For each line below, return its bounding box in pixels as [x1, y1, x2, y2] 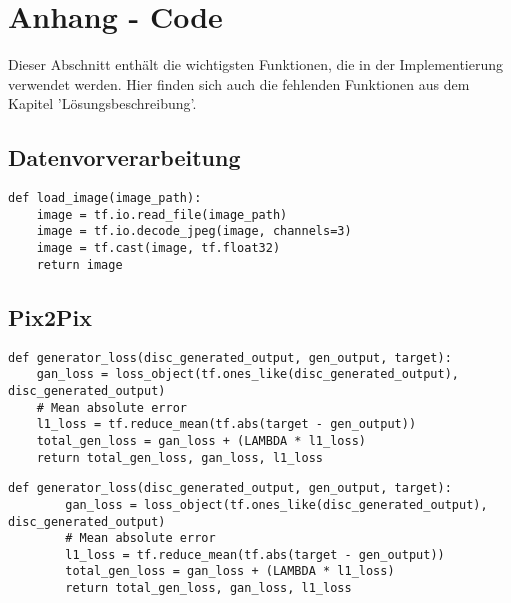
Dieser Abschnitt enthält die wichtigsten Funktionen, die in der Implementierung [8, 54, 504, 75]
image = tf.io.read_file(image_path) [36, 207, 288, 222]
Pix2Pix [8, 301, 92, 332]
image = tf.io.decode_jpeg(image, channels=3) [36, 224, 352, 239]
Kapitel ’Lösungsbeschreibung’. [8, 93, 197, 114]
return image [36, 257, 123, 272]
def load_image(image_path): [8, 191, 202, 206]
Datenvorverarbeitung [8, 142, 241, 173]
